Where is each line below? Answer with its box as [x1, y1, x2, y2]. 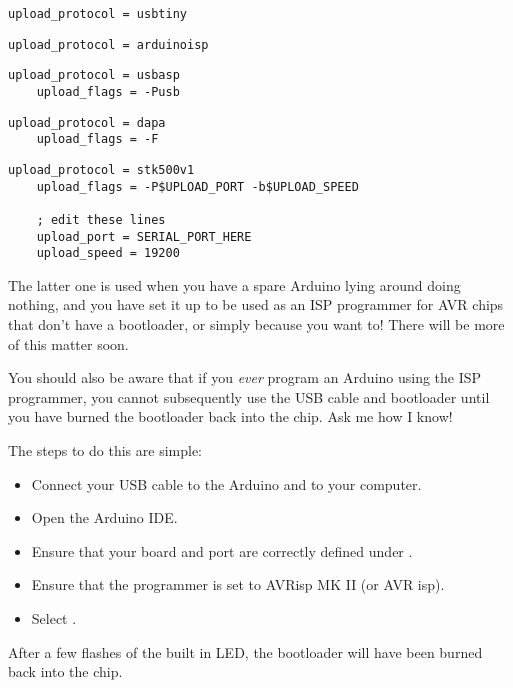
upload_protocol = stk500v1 [8, 162, 195, 177]
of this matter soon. [8, 333, 129, 354]
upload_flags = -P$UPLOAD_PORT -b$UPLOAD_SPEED [36, 179, 359, 194]
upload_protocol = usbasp [8, 68, 180, 83]
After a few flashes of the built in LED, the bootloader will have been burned [8, 641, 483, 662]
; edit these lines [36, 212, 166, 227]
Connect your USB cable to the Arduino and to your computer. [31, 473, 422, 494]
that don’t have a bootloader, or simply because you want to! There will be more [8, 314, 505, 335]
